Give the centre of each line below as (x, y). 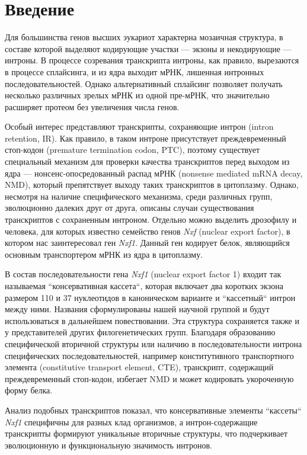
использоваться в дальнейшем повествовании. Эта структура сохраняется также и (152, 320)
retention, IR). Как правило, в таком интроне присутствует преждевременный (145, 138)
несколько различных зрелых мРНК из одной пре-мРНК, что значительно (137, 95)
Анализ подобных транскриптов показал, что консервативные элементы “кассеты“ (153, 410)
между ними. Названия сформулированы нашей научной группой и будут (137, 309)
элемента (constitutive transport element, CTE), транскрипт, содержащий (139, 367)
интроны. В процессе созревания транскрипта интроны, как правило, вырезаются (152, 60)
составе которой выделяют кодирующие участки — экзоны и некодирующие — (148, 48)
